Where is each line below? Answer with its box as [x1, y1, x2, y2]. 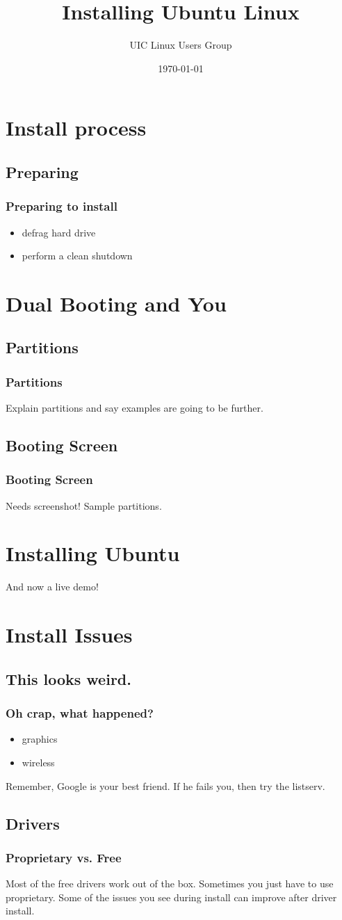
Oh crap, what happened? [6, 704, 154, 722]
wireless [22, 754, 55, 769]
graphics [22, 732, 58, 746]
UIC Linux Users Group [129, 38, 232, 52]
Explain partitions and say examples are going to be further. [6, 401, 263, 415]
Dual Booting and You [6, 289, 227, 317]
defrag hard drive [22, 225, 96, 239]
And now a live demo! [6, 579, 99, 594]
